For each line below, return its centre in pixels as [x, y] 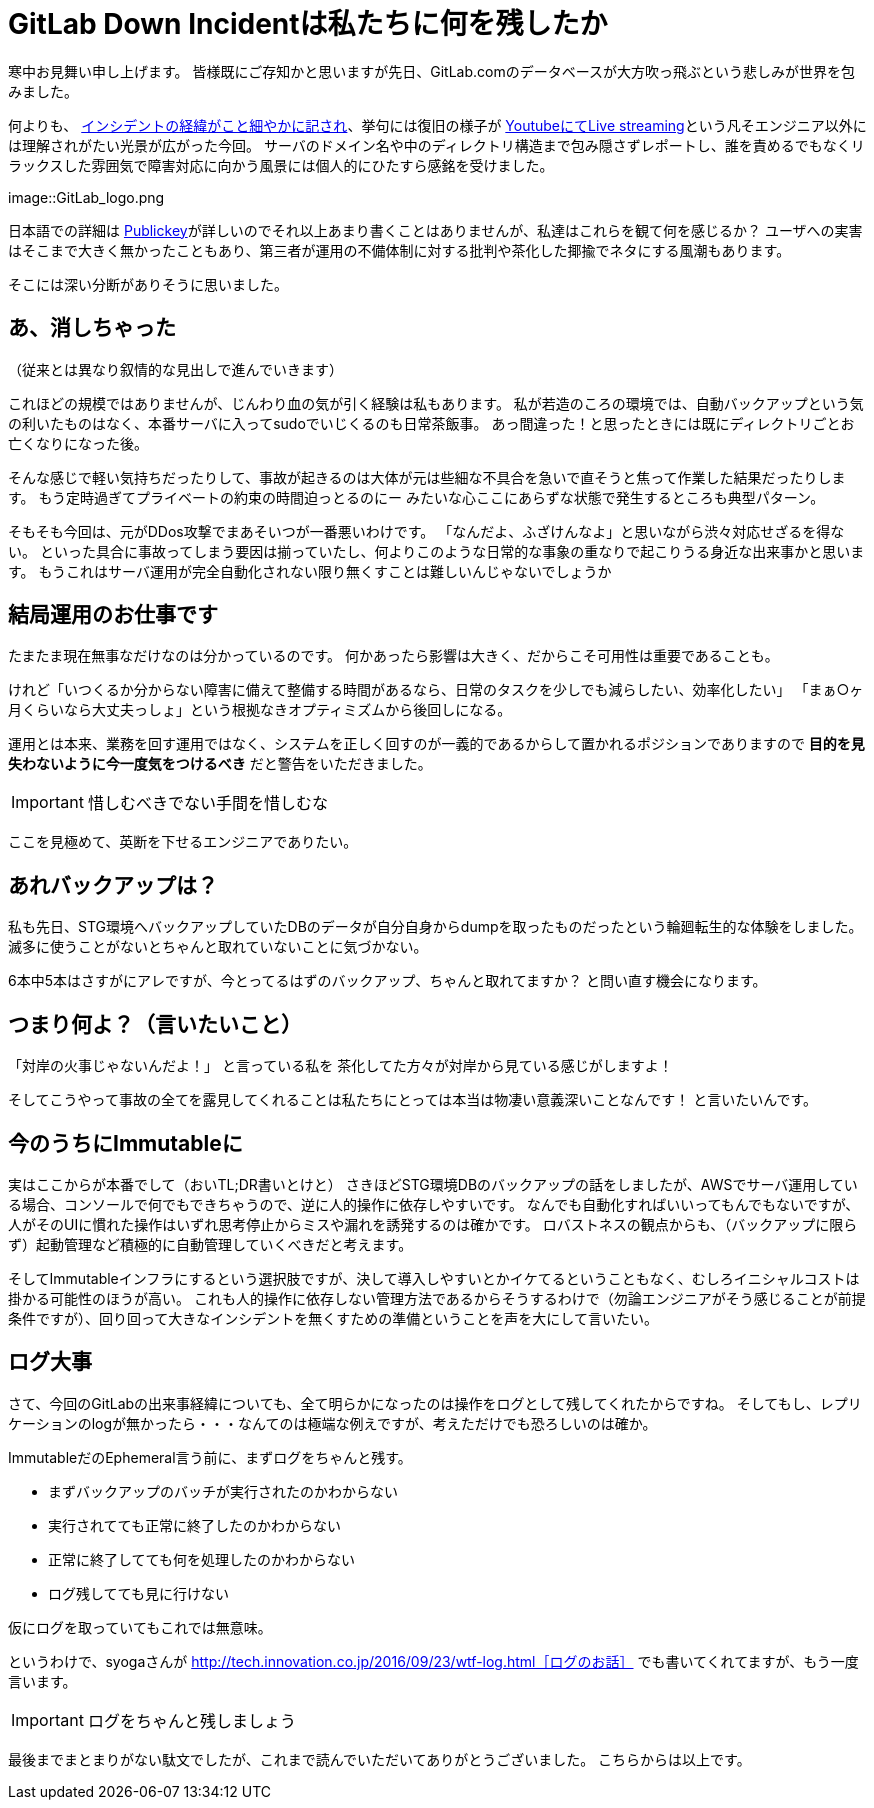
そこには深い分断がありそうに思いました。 [148, 284]
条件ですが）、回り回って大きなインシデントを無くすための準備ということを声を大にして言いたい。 [333, 1318]
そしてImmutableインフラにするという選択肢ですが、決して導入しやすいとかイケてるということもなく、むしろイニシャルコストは [434, 1278]
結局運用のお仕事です [113, 615]
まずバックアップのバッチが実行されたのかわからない [223, 1491]
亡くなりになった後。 [78, 443]
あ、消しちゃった [92, 328]
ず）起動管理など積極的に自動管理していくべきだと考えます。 [210, 1244]
